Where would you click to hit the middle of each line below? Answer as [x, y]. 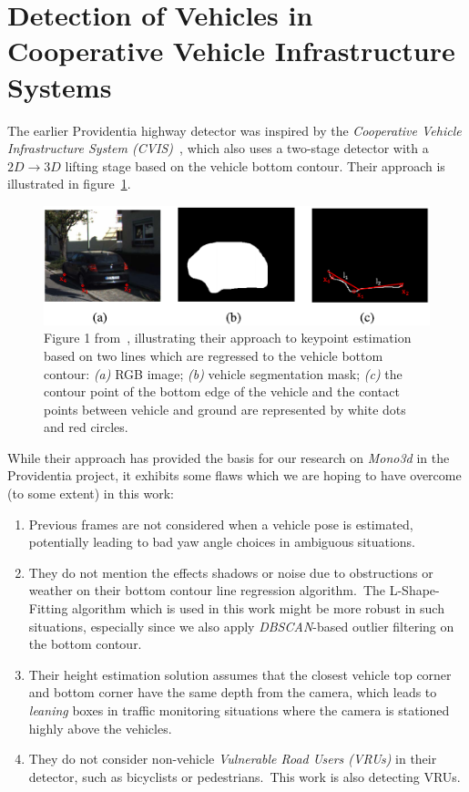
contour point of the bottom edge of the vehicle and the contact [222, 391]
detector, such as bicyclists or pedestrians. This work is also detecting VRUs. [245, 776]
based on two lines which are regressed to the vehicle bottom [214, 355]
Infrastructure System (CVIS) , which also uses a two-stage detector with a [218, 148]
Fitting [48, 608]
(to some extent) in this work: [91, 494]
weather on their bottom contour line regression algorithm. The [207, 590]
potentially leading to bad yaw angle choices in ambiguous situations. [222, 542]
